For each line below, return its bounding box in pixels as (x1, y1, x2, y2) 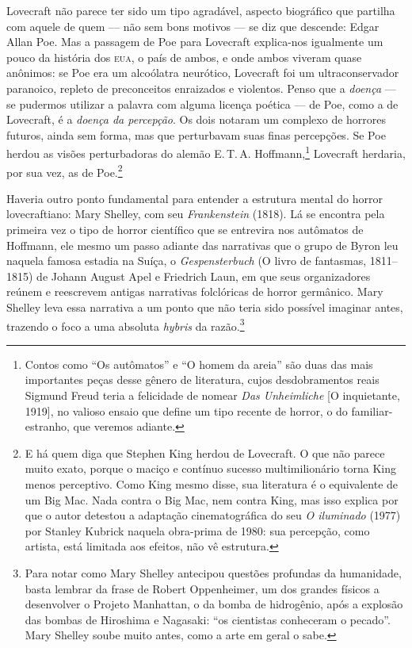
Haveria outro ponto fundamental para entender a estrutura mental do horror (6, 190, 383, 206)
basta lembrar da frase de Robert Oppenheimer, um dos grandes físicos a (25, 580, 380, 596)
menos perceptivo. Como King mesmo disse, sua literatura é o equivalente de (25, 476, 399, 492)
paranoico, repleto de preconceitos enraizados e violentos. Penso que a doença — (6, 79, 396, 96)
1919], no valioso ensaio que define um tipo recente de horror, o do (25, 402, 348, 419)
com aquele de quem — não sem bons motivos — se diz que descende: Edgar (6, 17, 380, 34)
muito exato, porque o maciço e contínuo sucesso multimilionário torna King (25, 460, 396, 477)
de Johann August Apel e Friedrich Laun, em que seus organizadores (36, 267, 371, 284)
